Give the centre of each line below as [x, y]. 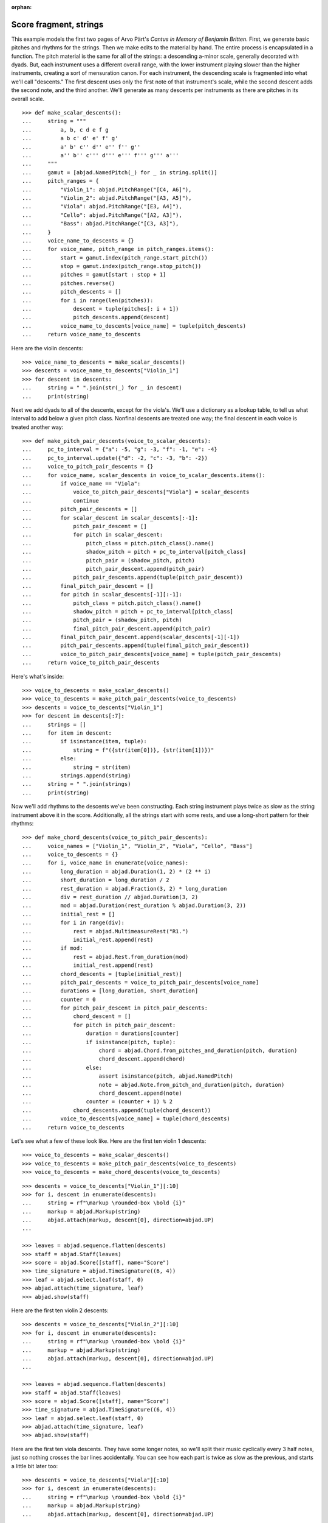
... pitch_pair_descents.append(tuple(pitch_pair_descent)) [132, 578]
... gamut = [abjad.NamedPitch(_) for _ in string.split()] [120, 172]
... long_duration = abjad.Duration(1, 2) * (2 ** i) [117, 871]
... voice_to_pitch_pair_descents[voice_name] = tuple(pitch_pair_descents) [152, 654]
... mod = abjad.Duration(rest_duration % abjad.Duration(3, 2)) [134, 906]
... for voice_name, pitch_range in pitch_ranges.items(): [118, 249]
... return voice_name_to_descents [81, 334]
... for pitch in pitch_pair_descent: [99, 1025]
